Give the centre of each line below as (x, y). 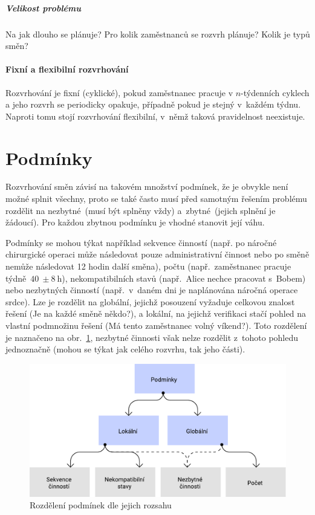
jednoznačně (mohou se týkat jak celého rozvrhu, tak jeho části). (125, 349)
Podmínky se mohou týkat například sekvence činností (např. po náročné (141, 242)
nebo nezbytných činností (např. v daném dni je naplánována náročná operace (152, 290)
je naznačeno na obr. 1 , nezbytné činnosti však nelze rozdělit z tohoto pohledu (152, 337)
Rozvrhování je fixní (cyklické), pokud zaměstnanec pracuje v (119, 92)
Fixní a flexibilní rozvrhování (67, 69)
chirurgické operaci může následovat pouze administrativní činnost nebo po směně (157, 254)
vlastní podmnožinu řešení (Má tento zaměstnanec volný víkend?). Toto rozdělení (156, 325)
